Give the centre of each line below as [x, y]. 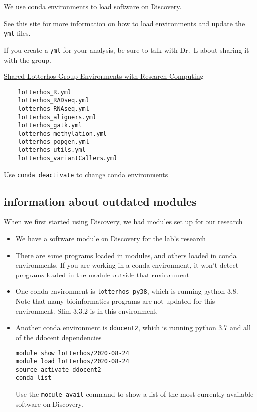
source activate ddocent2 [58, 370]
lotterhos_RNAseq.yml [53, 109]
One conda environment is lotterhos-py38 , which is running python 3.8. [127, 291]
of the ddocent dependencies [58, 337]
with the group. [27, 59]
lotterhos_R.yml [45, 92]
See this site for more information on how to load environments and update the [125, 23]
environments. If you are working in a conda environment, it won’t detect [127, 265]
